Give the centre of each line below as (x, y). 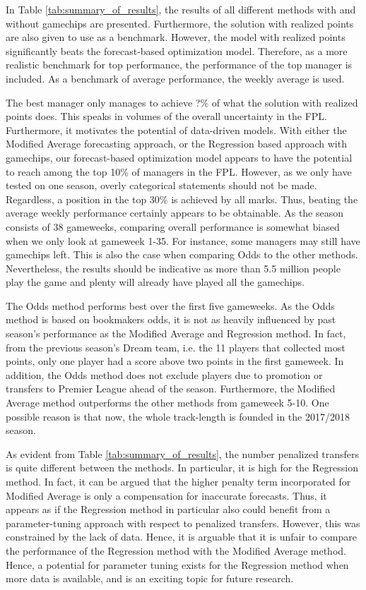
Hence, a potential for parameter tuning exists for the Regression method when (177, 564)
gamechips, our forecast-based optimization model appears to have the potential (179, 157)
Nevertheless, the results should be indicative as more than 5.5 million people (173, 268)
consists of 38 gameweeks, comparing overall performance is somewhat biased (173, 226)
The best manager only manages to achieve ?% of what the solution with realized (182, 102)
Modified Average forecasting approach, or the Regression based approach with (176, 144)
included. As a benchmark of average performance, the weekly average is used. (175, 78)
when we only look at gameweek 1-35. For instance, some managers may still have (183, 240)
